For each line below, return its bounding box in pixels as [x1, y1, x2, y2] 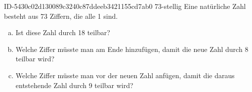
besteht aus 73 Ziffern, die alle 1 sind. [4, 10, 118, 21]
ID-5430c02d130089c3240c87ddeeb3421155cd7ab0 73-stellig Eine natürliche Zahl [4, 1, 246, 11]
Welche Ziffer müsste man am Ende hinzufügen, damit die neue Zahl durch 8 [15, 44, 249, 54]
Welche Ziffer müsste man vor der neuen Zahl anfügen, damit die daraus [15, 70, 235, 80]
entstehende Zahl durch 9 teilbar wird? [15, 80, 133, 90]
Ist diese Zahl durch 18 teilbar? [15, 27, 110, 38]
